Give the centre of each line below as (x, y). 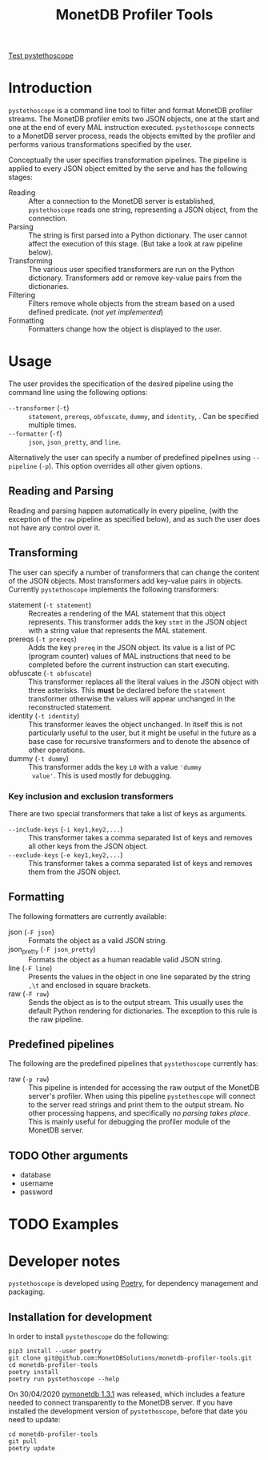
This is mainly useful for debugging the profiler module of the (129, 1122)
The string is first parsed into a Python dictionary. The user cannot (138, 235)
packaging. (27, 1292)
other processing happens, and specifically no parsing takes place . (139, 1113)
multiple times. (52, 425)
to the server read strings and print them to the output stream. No (136, 1104)
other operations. (57, 750)
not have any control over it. (54, 527)
